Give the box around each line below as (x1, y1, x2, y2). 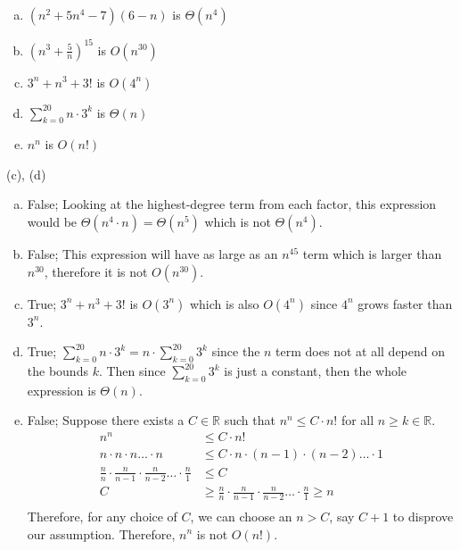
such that (224, 411, 275, 429)
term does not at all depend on (275, 342, 446, 361)
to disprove (392, 506, 454, 525)
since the (211, 342, 260, 361)
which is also (189, 294, 259, 312)
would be (27, 212, 78, 231)
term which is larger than (302, 245, 442, 263)
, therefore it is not (44, 262, 148, 280)
